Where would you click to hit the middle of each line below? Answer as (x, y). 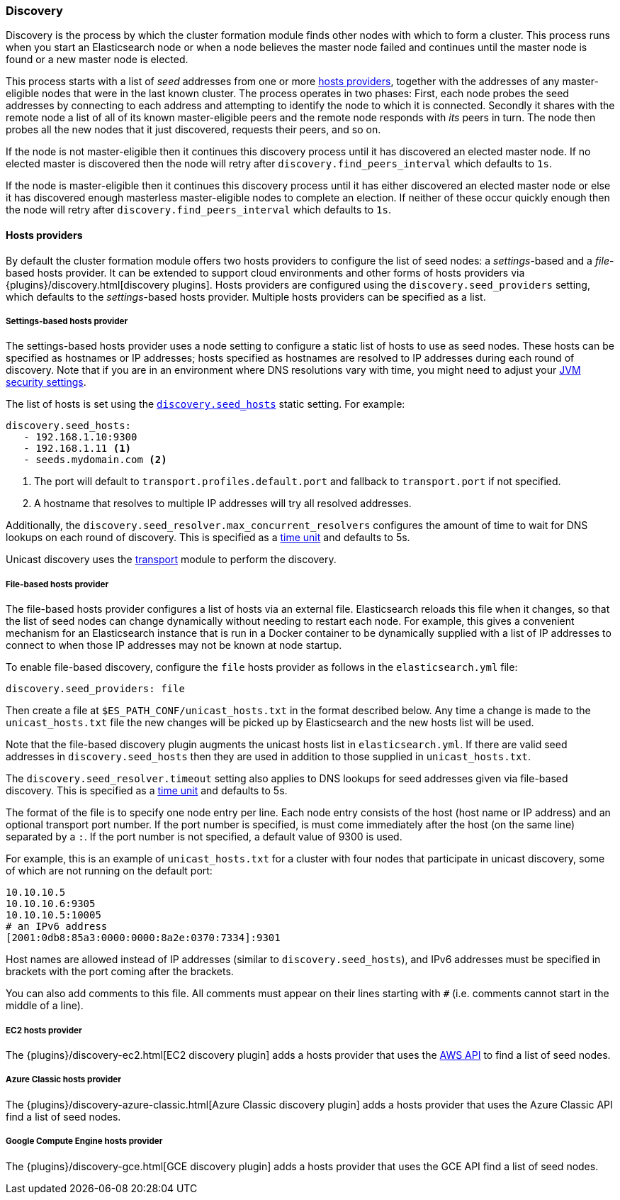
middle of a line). (45, 1006)
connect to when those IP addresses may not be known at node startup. (174, 645)
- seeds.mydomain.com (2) (95, 460)
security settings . (46, 382)
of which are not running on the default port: (109, 871)
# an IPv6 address (57, 927)
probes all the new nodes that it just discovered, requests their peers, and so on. (193, 130)
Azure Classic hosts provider (63, 1080)
